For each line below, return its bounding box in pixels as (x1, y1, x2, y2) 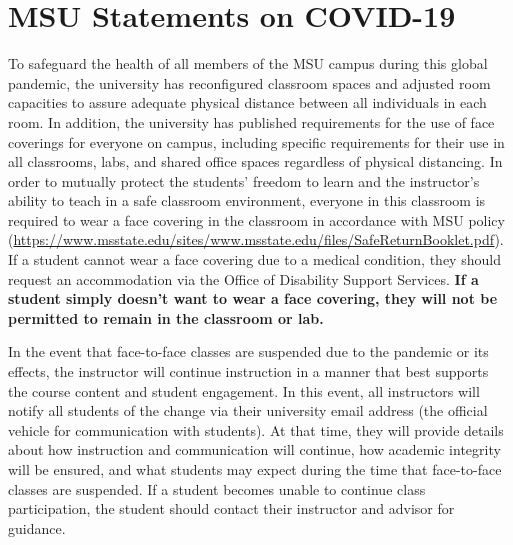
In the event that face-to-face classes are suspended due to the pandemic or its (8, 341, 489, 362)
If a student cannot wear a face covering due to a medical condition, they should (8, 249, 501, 270)
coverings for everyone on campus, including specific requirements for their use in (8, 131, 505, 152)
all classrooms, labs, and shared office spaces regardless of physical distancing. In (8, 151, 503, 172)
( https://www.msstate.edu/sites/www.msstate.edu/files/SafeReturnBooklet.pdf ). (8, 229, 504, 250)
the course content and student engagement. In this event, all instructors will (8, 380, 480, 401)
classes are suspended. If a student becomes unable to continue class (8, 478, 426, 499)
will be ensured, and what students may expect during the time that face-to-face (8, 459, 502, 479)
